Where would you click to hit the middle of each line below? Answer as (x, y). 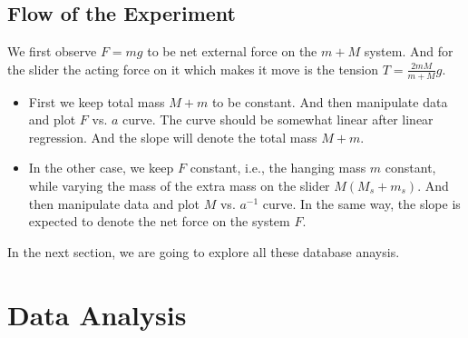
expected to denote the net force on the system (159, 221)
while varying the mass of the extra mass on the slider (179, 185)
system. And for (409, 51)
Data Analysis (97, 314)
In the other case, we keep (101, 168)
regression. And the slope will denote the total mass (173, 137)
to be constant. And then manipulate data (330, 101)
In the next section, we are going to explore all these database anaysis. (204, 251)
